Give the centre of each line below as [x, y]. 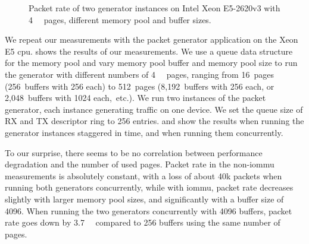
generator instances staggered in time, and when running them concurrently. [144, 132]
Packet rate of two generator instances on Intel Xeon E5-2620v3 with [154, 8]
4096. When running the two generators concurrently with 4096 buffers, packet [149, 210]
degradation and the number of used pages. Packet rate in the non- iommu [140, 164]
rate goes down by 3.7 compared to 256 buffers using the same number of [143, 222]
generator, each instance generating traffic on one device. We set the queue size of [154, 109]
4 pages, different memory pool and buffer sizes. [120, 19]
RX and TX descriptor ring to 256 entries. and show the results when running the [154, 121]
